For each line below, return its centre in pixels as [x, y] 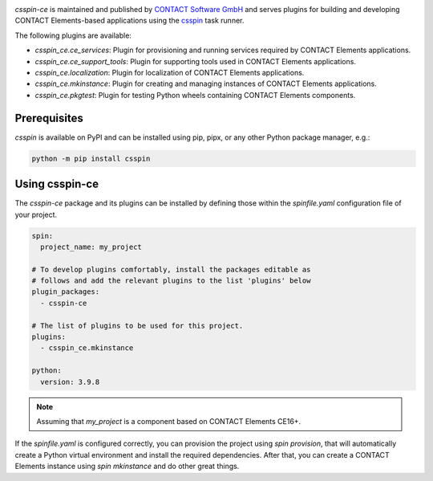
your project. [36, 214]
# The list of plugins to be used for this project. [138, 326]
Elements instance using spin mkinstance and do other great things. [127, 467]
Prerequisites [49, 118]
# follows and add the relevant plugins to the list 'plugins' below [171, 281]
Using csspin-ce [57, 184]
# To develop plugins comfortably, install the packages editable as [171, 269]
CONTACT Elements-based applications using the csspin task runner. [129, 21]
